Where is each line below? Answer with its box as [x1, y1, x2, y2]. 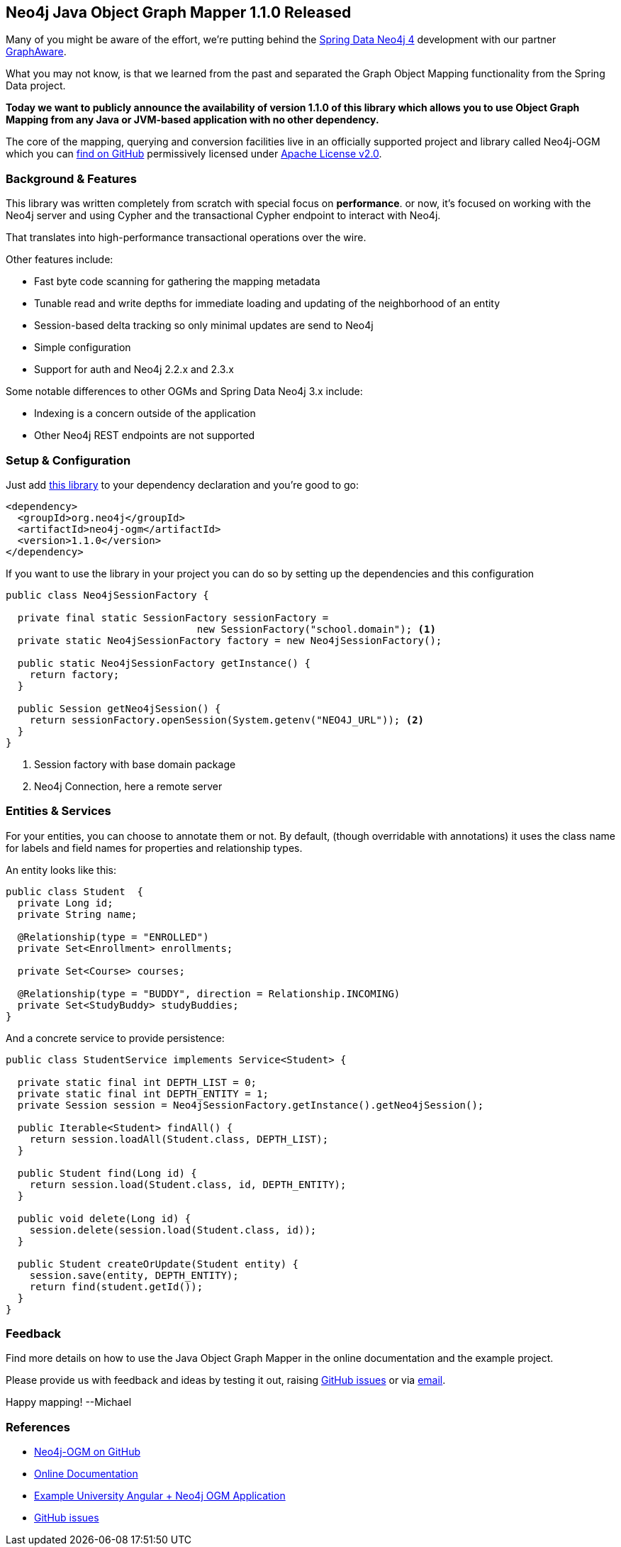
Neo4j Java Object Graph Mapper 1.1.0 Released [6, 4, 352, 21]
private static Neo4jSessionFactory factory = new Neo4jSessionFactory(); [17, 634, 442, 646]
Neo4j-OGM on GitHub [34, 1446, 140, 1458]
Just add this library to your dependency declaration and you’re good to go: [6, 478, 359, 491]
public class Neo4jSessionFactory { [6, 589, 209, 601]
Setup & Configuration [6, 453, 131, 467]
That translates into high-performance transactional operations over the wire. [6, 231, 367, 244]
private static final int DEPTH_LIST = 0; [17, 1076, 257, 1088]
